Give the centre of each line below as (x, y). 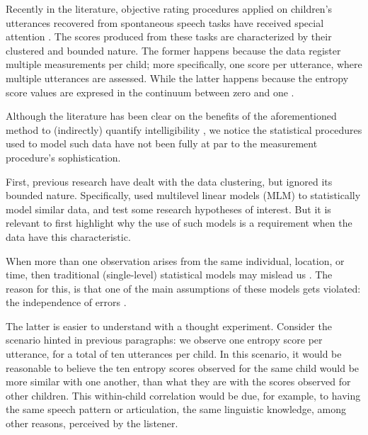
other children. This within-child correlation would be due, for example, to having (183, 395)
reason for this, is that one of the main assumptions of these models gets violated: (183, 288)
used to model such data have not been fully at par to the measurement (162, 143)
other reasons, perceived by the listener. (92, 423)
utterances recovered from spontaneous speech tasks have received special (165, 22)
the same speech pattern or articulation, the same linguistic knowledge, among (176, 409)
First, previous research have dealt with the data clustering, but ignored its (169, 181)
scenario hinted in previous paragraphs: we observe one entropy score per (164, 340)
